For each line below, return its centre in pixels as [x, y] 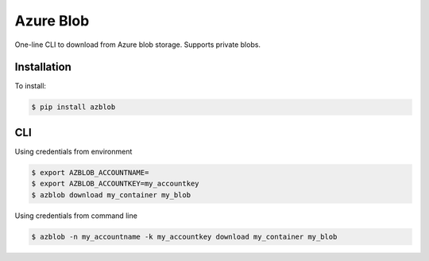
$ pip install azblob [73, 107]
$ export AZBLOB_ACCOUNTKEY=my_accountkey [115, 184]
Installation [43, 67]
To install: [31, 86]
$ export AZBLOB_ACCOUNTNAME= [90, 172]
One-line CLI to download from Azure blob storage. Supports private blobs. [138, 45]
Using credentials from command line [76, 216]
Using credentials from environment [73, 151]
